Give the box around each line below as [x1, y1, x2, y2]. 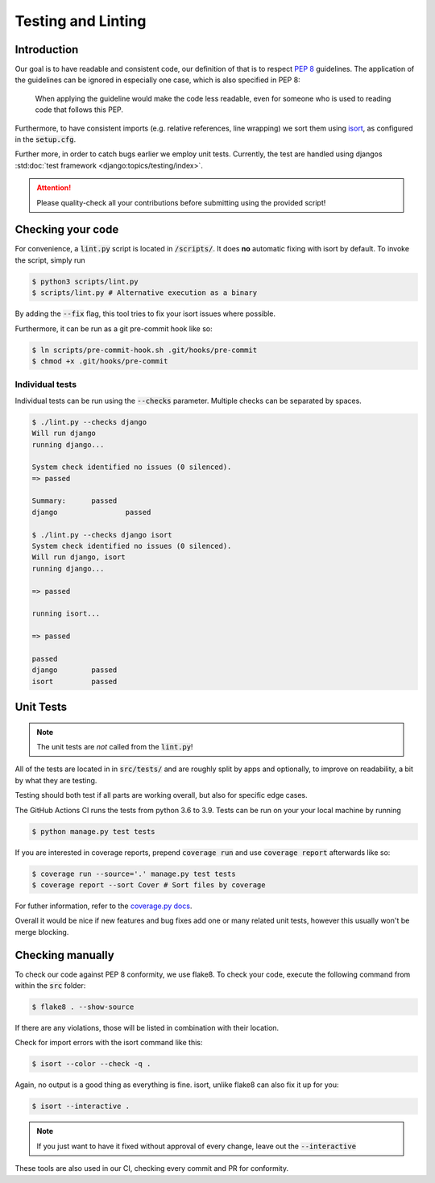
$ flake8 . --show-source [31, 1002, 135, 1011]
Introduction [14, 43, 79, 56]
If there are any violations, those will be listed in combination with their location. [14, 1023, 280, 1033]
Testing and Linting [14, 12, 147, 30]
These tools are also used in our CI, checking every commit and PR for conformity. [14, 1164, 289, 1173]
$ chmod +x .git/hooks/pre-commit [31, 357, 168, 366]
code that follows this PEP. [35, 105, 124, 114]
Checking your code [14, 222, 119, 237]
